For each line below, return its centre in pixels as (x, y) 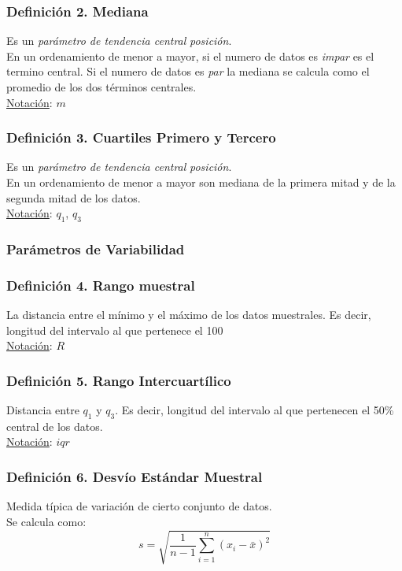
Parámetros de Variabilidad (96, 248)
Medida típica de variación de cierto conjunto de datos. (139, 506)
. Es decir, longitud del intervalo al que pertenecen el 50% (254, 410)
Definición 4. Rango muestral (101, 285)
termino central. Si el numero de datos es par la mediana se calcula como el (188, 71)
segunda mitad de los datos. (74, 197)
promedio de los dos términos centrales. (101, 87)
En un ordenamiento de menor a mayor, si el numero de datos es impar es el (190, 56)
